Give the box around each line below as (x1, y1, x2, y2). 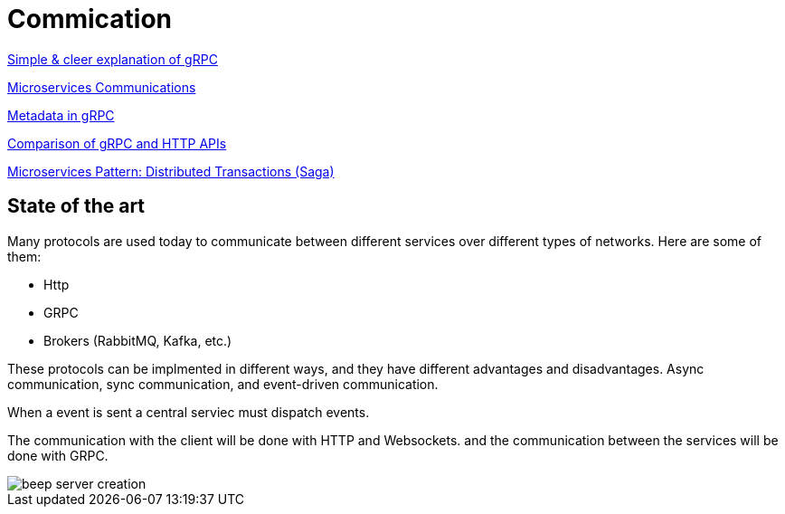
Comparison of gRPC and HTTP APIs (7, 135, 227, 151)
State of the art (7, 195, 146, 218)
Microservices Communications (7, 79, 196, 95)
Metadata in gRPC (7, 107, 115, 123)
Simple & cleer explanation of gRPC (7, 51, 218, 67)
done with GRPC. (7, 447, 109, 463)
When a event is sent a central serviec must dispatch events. (7, 404, 370, 420)
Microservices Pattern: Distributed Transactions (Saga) (7, 163, 335, 179)
